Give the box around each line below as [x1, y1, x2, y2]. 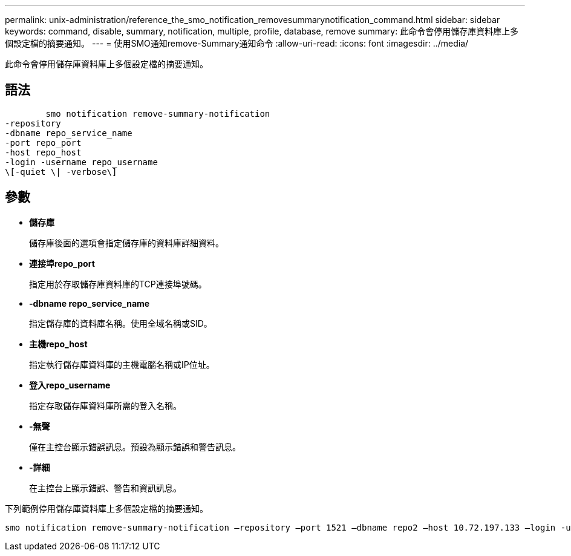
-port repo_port [5, 137, 82, 148]
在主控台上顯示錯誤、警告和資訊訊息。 [29, 482, 181, 493]
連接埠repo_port [29, 258, 95, 269]
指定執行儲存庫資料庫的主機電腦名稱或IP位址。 [29, 359, 215, 370]
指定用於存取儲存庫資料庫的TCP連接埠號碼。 [29, 278, 207, 289]
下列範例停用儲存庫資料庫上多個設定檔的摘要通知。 [5, 503, 208, 514]
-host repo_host [5, 147, 82, 157]
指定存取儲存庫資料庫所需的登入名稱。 [29, 400, 181, 411]
